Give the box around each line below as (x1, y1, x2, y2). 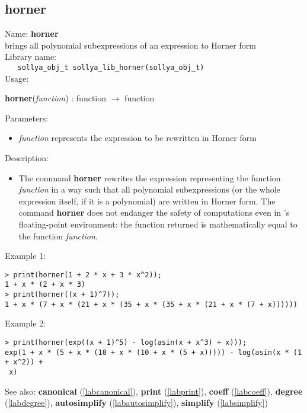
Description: (5, 152, 49, 164)
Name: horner (5, 27, 59, 40)
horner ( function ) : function (5, 92, 107, 104)
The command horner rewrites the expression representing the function (18, 171, 281, 184)
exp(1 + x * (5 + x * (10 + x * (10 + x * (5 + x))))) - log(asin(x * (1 (5, 348, 302, 357)
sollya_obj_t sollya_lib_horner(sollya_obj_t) (17, 63, 204, 72)
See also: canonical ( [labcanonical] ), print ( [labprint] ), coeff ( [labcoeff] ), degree (5, 385, 303, 397)
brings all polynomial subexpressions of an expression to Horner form (5, 39, 256, 51)
